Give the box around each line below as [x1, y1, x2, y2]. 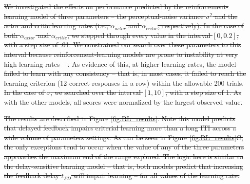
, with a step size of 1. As [165, 87, 242, 97]
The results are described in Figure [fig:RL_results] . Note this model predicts [4, 113, 235, 123]
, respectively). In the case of [157, 20, 244, 31]
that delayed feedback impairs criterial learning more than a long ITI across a [4, 123, 236, 133]
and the [214, 11, 238, 21]
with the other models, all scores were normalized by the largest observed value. [4, 96, 243, 107]
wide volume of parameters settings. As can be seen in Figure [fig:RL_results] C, [4, 132, 243, 142]
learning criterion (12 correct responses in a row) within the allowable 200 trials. [4, 77, 244, 88]
